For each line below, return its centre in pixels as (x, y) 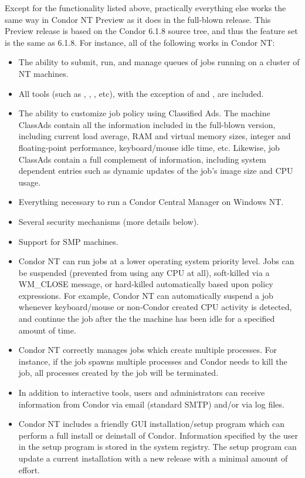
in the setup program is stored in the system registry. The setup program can (157, 447)
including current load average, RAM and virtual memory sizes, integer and (155, 136)
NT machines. (43, 73)
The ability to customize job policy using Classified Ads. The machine (144, 113)
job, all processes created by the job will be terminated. (118, 373)
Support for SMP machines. (68, 241)
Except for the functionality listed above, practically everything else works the (145, 8)
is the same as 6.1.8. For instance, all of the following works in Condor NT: (140, 42)
